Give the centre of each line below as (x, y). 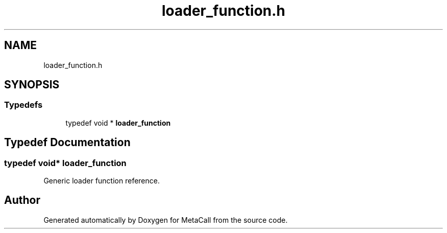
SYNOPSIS (32, 85)
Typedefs (23, 105)
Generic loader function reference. (102, 181)
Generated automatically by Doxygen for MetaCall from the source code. (166, 220)
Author (22, 200)
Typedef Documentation (67, 143)
